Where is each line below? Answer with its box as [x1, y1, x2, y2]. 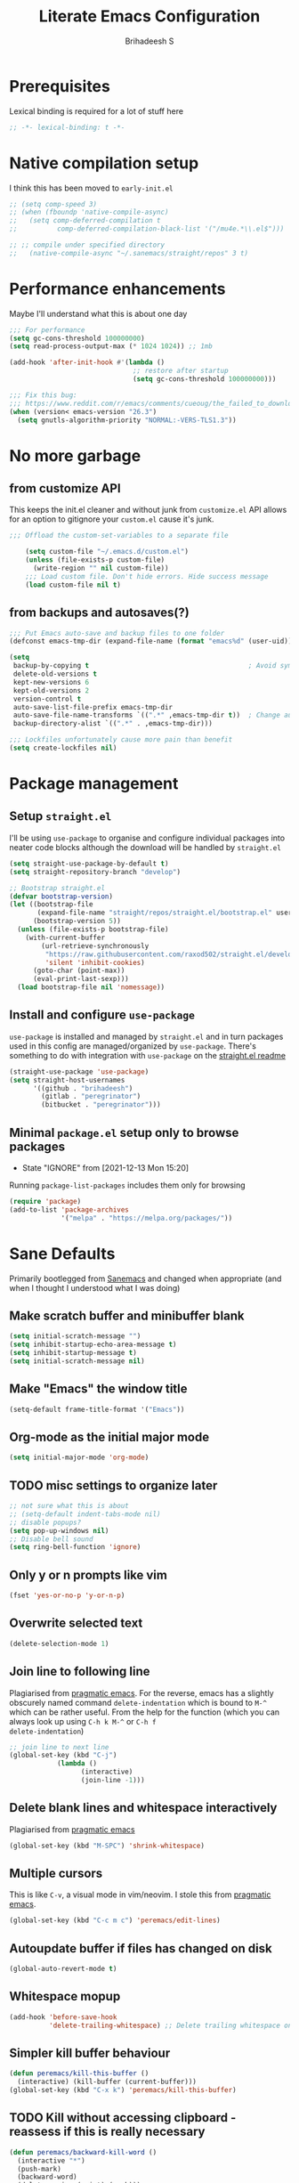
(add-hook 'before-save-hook [9, 2012, 117, 2022]
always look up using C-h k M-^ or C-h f [9, 1716, 157, 1726]
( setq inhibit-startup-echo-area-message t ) [9, 1340, 177, 1350]
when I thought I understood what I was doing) [9, 1282, 181, 1293]
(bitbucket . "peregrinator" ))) [41, 1100, 162, 1109]
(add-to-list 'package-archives [9, 1205, 129, 1214]
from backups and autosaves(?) [9, 605, 190, 621]
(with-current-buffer [25, 933, 105, 942]
